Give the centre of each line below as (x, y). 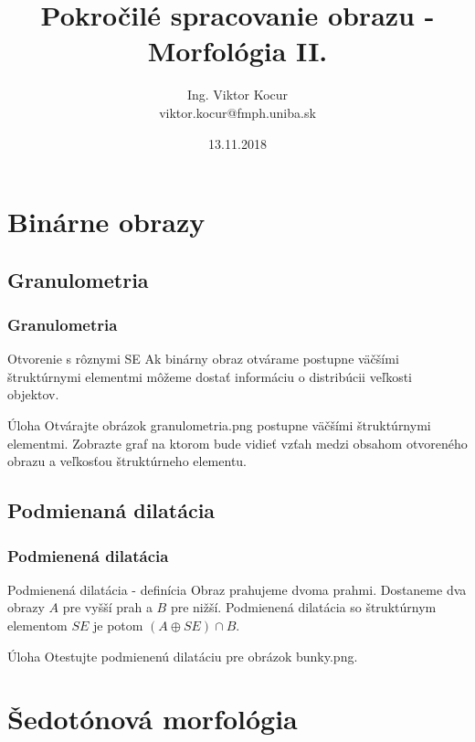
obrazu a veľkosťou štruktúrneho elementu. (127, 461)
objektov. (33, 394)
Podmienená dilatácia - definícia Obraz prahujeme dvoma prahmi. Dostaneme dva (237, 589)
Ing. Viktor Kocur (237, 95)
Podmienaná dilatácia (111, 510)
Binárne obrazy (106, 222)
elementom (37, 625)
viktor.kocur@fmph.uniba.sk (237, 112)
